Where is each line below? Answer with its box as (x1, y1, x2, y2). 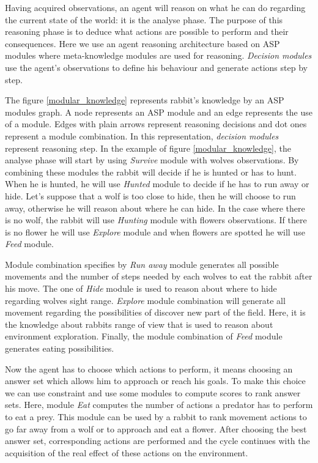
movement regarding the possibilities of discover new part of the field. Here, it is (5, 306, 306, 319)
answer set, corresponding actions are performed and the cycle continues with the (5, 434, 310, 447)
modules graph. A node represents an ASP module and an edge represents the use (5, 105, 312, 118)
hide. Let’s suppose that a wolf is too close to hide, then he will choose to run (5, 189, 296, 202)
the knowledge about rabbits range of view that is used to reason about (5, 317, 273, 330)
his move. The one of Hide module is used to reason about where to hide (5, 282, 277, 295)
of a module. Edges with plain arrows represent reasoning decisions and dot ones (5, 117, 307, 130)
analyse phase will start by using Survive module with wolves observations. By (5, 154, 299, 166)
